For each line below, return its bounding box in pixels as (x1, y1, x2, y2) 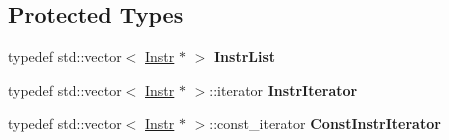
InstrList (213, 46, 276, 67)
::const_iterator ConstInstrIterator (209, 113, 441, 134)
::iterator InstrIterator (209, 79, 358, 100)
